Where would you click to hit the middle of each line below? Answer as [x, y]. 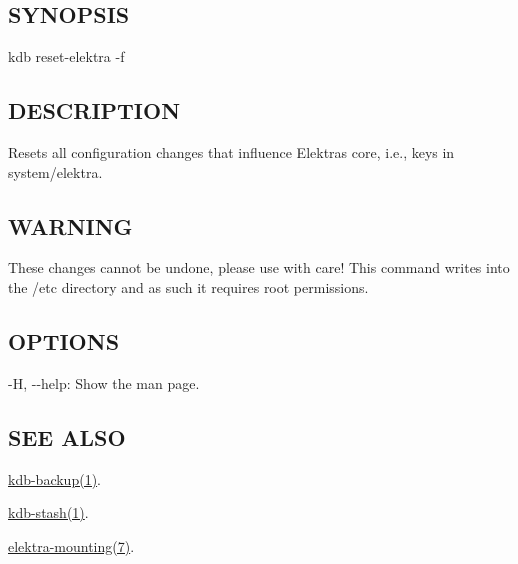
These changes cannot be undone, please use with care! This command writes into [259, 267]
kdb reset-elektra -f [66, 56]
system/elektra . [55, 171]
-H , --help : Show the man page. [104, 382]
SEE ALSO [67, 436]
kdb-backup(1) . [54, 478]
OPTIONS [64, 340]
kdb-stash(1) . [48, 512]
